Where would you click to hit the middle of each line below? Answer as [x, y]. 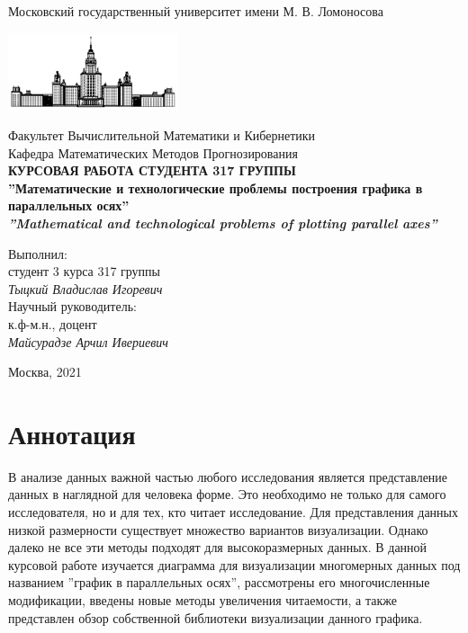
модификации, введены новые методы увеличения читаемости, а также [202, 599]
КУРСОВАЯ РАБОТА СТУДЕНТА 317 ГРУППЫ [152, 170]
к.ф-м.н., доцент [53, 323]
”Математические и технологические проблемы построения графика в [216, 187]
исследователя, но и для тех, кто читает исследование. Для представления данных [233, 512]
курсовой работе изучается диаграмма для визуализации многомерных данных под [234, 564]
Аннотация [72, 433]
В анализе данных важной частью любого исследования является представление [228, 476]
